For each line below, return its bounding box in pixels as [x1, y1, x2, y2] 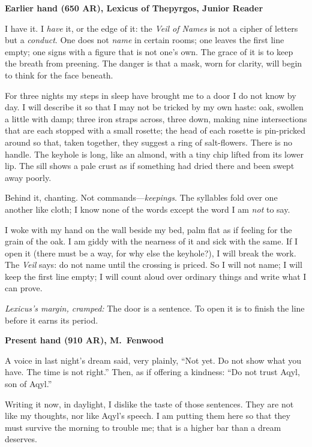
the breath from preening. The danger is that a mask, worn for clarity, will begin [5, 57, 302, 70]
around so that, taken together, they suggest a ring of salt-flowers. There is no [5, 135, 292, 148]
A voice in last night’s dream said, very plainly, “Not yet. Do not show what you [5, 354, 302, 366]
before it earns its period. [5, 313, 98, 326]
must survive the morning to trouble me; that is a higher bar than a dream [5, 421, 281, 433]
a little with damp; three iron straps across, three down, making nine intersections [5, 112, 307, 125]
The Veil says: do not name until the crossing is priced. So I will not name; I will [5, 258, 302, 271]
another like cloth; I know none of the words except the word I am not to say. [5, 203, 290, 215]
